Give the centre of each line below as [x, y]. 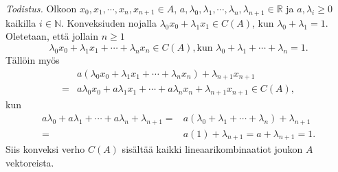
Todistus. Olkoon [41, 8]
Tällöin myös [33, 59]
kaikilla [21, 22]
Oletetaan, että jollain [52, 36]
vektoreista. [30, 163]
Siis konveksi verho [45, 149]
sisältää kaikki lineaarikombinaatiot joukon [212, 149]
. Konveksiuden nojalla [109, 22]
